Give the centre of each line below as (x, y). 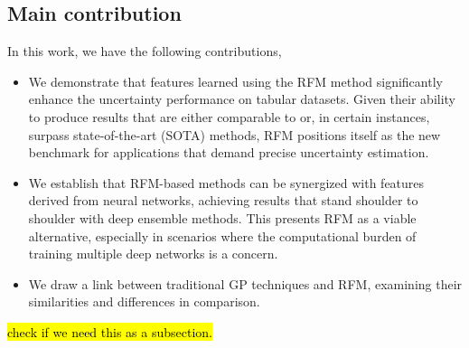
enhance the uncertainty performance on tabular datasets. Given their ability (242, 99)
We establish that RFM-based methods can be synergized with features (226, 182)
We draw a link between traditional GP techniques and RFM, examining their (245, 283)
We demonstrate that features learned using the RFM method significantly (235, 81)
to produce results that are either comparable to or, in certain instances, (229, 116)
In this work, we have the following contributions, (145, 51)
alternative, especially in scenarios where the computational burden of (222, 235)
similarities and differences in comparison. (144, 301)
